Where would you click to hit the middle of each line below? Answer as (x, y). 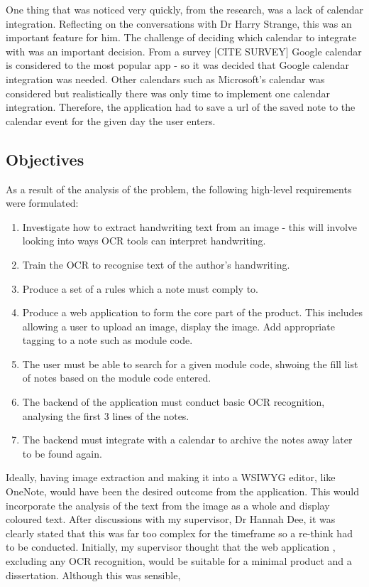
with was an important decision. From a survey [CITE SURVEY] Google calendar (184, 51)
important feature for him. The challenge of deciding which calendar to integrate (181, 37)
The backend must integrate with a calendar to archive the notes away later (187, 440)
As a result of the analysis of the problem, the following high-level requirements (179, 189)
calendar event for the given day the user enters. (111, 120)
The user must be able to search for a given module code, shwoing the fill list (190, 363)
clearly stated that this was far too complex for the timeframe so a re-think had (179, 533)
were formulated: (42, 203)
